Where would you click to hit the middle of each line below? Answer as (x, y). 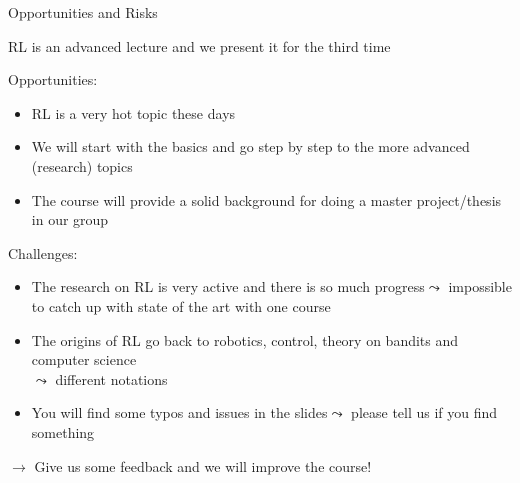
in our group (70, 219)
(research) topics (82, 165)
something (63, 431)
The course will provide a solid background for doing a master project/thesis (266, 199)
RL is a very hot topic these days (133, 112)
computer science (84, 359)
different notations (111, 378)
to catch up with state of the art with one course (181, 305)
